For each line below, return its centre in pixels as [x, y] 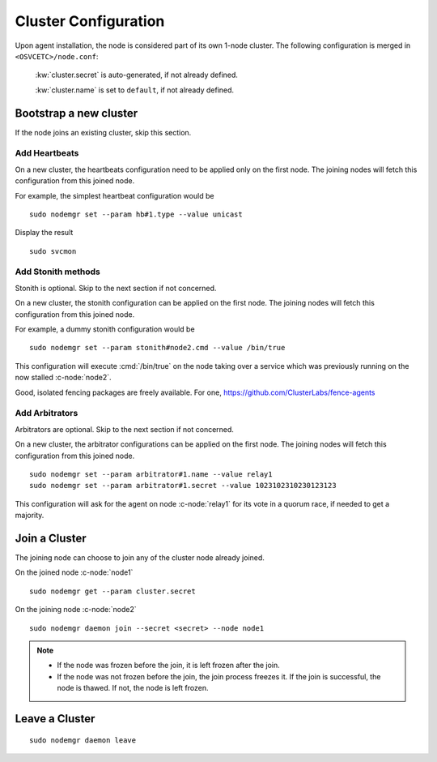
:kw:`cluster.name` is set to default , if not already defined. [135, 90]
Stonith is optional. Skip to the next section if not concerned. [116, 288]
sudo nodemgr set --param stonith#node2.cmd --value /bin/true [157, 348]
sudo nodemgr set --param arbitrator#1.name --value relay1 [151, 474]
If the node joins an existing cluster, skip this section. [103, 132]
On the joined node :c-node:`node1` [74, 572]
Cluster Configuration [90, 21]
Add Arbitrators [47, 413]
